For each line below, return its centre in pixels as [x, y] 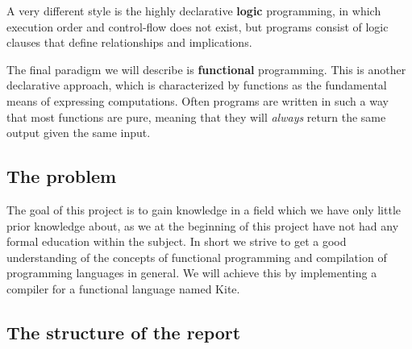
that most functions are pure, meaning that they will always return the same [196, 116]
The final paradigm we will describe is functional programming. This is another [206, 69]
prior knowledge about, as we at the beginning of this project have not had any [203, 225]
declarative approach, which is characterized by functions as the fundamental [197, 85]
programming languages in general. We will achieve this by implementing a [192, 273]
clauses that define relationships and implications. [129, 42]
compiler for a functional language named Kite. [123, 288]
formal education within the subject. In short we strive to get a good [177, 241]
